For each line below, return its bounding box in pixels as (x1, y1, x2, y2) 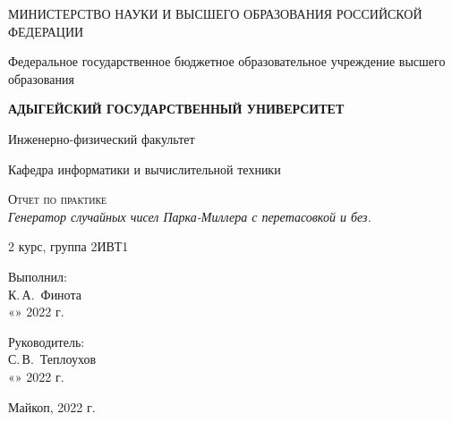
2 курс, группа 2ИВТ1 (8, 237, 129, 256)
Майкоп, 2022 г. (8, 397, 96, 416)
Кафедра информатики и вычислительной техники (8, 159, 281, 178)
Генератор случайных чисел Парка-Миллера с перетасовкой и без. (8, 207, 371, 225)
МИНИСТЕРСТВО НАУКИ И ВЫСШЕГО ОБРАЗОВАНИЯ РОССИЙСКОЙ (8, 4, 422, 22)
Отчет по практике (8, 190, 107, 208)
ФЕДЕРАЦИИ (8, 21, 84, 40)
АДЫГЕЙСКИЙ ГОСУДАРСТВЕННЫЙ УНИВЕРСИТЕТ (8, 99, 345, 118)
